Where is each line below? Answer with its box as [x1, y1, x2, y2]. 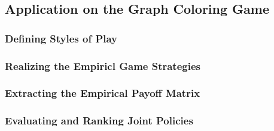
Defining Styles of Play [5, 31, 118, 45]
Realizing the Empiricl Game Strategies [5, 58, 200, 73]
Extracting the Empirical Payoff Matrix [5, 86, 200, 100]
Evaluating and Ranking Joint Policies [5, 113, 193, 128]
